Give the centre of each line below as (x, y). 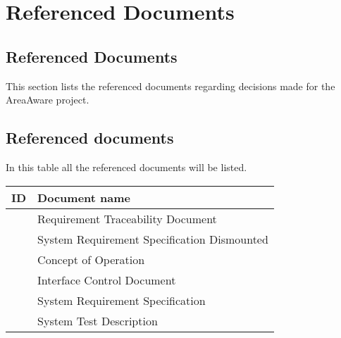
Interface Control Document (107, 280)
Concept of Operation (91, 259)
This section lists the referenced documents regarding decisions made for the (170, 86)
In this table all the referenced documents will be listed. (126, 167)
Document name (84, 197)
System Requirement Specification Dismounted (153, 239)
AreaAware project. (48, 100)
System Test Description (98, 320)
